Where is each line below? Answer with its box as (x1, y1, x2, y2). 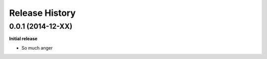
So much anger (21, 45, 53, 51)
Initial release (9, 36, 38, 42)
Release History (9, 7, 76, 18)
